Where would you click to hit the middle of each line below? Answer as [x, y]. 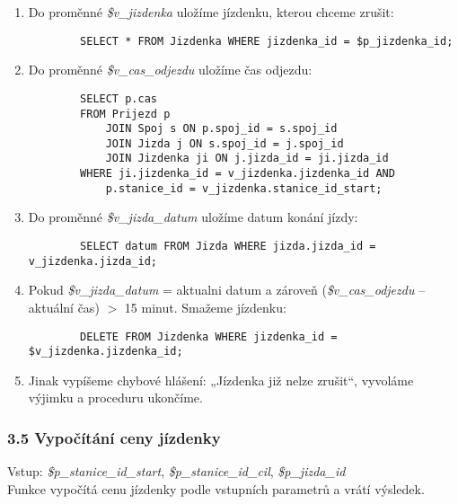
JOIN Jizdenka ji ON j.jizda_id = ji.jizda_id [247, 159]
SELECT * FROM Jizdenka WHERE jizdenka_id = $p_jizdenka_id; [267, 41]
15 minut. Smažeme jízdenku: [205, 307]
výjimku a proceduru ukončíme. [115, 398]
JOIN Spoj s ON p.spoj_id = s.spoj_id [221, 129]
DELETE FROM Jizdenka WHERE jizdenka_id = [209, 336]
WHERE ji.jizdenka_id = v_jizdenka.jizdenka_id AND [238, 174]
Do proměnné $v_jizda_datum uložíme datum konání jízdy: [193, 217]
